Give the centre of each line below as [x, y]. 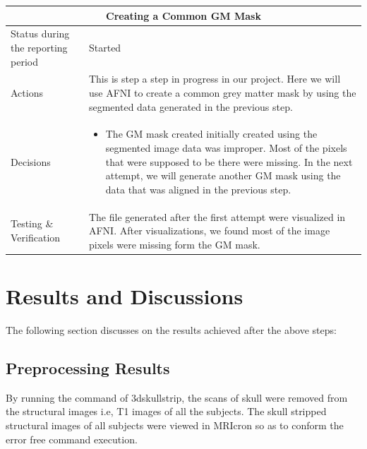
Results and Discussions [125, 296]
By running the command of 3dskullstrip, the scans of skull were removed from [177, 397]
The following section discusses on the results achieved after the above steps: [171, 330]
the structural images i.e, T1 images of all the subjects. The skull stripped [166, 411]
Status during [40, 34]
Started [105, 47]
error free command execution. [72, 439]
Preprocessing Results [88, 368]
